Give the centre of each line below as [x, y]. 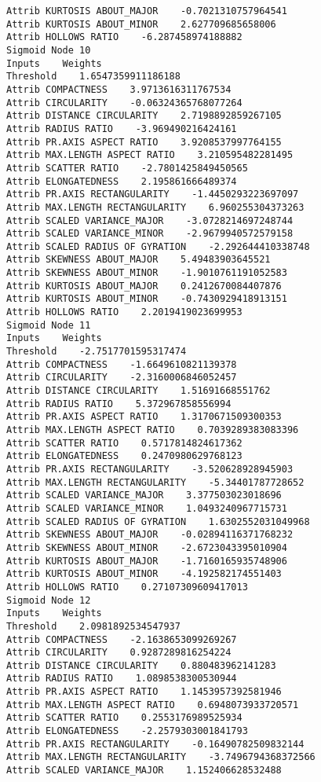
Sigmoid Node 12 [49, 600]
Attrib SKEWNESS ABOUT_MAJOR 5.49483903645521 [139, 260]
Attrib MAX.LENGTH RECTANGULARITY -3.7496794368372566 [161, 757]
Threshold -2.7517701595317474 [97, 352]
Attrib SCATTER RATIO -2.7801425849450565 [127, 168]
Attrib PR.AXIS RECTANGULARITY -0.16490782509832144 [155, 744]
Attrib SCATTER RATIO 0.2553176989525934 [124, 718]
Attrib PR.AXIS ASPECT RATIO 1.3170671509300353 [144, 417]
